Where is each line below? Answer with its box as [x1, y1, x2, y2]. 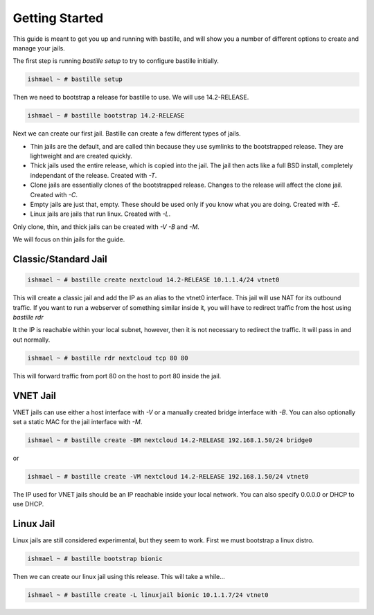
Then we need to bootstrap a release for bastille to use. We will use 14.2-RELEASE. [12, 93, 249, 102]
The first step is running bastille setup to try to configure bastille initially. [12, 57, 220, 65]
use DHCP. [12, 500, 44, 508]
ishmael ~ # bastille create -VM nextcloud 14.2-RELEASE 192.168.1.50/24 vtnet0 [27, 472, 309, 480]
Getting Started [12, 10, 104, 26]
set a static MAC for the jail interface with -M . [12, 417, 143, 425]
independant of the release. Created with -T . [30, 171, 157, 179]
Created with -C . [30, 190, 78, 199]
